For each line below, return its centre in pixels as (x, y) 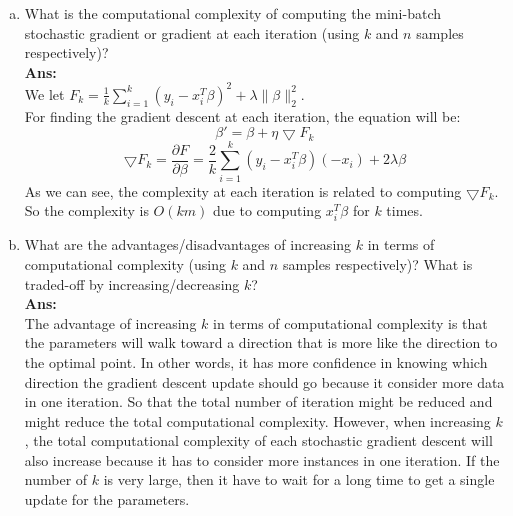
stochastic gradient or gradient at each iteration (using (192, 32)
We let (44, 93)
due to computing (267, 210)
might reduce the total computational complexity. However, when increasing (257, 420)
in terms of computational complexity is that (350, 322)
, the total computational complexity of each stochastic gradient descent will (258, 440)
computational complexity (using (125, 263)
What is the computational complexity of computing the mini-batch (233, 13)
